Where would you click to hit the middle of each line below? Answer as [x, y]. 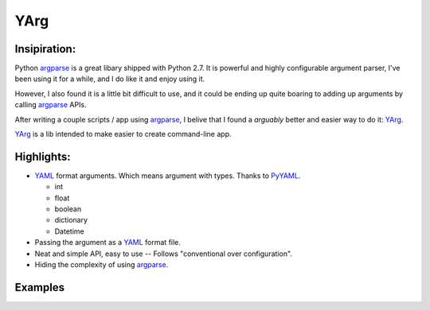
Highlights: [43, 156]
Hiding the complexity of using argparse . [102, 265]
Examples [40, 287]
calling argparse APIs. [51, 105]
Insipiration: [45, 49]
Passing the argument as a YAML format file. [107, 242]
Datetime [69, 231]
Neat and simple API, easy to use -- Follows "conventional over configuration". [163, 254]
